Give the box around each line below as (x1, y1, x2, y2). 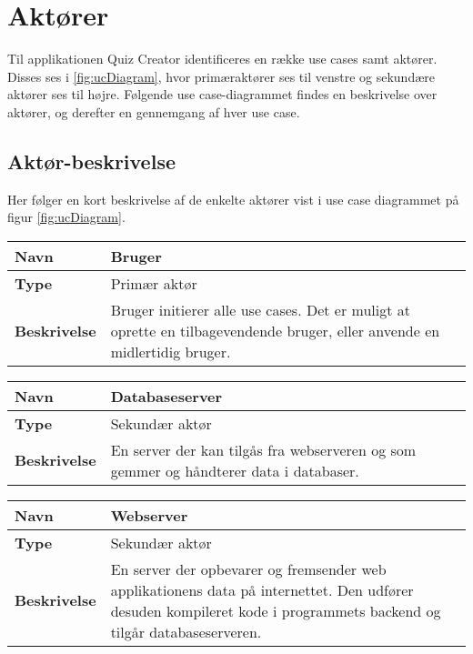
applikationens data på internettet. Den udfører (110, 579, 414, 600)
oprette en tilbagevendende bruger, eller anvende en (110, 319, 440, 341)
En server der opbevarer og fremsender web (110, 558, 387, 579)
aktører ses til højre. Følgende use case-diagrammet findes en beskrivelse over (7, 85, 438, 104)
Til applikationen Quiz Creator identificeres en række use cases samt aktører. (7, 49, 438, 68)
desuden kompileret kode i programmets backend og (110, 599, 441, 621)
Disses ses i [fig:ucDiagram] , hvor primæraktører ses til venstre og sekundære (7, 66, 435, 86)
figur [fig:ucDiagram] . (7, 207, 126, 226)
